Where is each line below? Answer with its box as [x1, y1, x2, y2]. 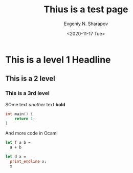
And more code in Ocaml [5, 130, 58, 137]
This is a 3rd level [5, 90, 50, 97]
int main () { [5, 111, 33, 117]
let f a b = [5, 140, 31, 145]
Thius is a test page [43, 4, 129, 15]
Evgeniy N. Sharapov [63, 21, 108, 27]
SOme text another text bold [5, 101, 65, 107]
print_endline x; [10, 159, 47, 164]
